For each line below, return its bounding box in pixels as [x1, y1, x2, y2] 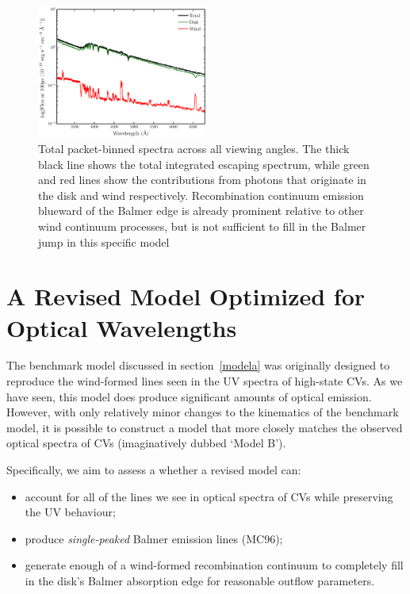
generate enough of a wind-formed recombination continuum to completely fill [25, 557, 404, 573]
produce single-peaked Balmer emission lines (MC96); [25, 530, 283, 546]
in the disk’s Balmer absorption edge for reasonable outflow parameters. [25, 573, 375, 588]
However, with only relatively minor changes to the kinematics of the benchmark [6, 404, 399, 420]
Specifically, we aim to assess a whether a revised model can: [6, 462, 301, 478]
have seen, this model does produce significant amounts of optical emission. [6, 388, 372, 404]
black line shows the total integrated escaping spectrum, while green [38, 155, 370, 172]
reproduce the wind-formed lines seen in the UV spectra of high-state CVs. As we [6, 373, 403, 389]
